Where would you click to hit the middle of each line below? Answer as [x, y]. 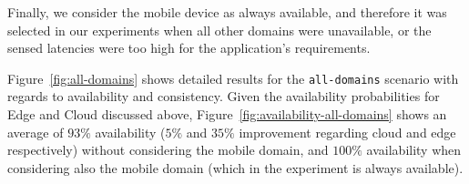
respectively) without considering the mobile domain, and [168, 150]
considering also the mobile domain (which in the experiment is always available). [235, 167]
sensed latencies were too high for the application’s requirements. [189, 48]
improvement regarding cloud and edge [347, 132]
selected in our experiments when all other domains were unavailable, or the [219, 30]
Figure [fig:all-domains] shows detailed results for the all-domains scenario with [233, 78]
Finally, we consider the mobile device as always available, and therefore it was [227, 12]
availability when [414, 150]
